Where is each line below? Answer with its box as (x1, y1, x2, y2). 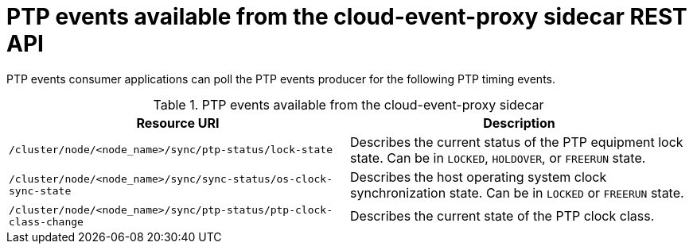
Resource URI (136, 114, 220, 131)
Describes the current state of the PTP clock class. (350, 207, 655, 224)
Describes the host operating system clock (350, 168, 607, 185)
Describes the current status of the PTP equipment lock (350, 133, 683, 150)
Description (483, 114, 555, 131)
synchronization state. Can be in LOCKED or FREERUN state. (350, 184, 684, 201)
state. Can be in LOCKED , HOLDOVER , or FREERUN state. (350, 149, 646, 166)
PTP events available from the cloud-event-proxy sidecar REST (6, 3, 687, 30)
